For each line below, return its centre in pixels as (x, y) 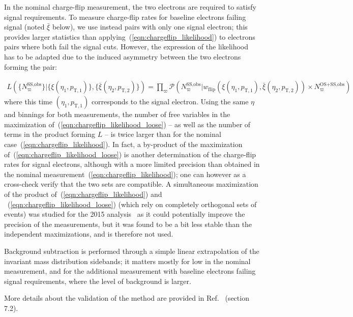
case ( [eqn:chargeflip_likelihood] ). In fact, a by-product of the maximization (123, 144)
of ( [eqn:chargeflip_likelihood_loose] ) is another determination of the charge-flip (130, 154)
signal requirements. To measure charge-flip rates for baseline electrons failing (125, 17)
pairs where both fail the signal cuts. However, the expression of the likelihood (126, 47)
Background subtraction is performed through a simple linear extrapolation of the (132, 251)
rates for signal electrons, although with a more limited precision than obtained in (132, 164)
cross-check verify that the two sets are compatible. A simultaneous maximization (131, 184)
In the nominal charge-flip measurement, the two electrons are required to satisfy (130, 7)
